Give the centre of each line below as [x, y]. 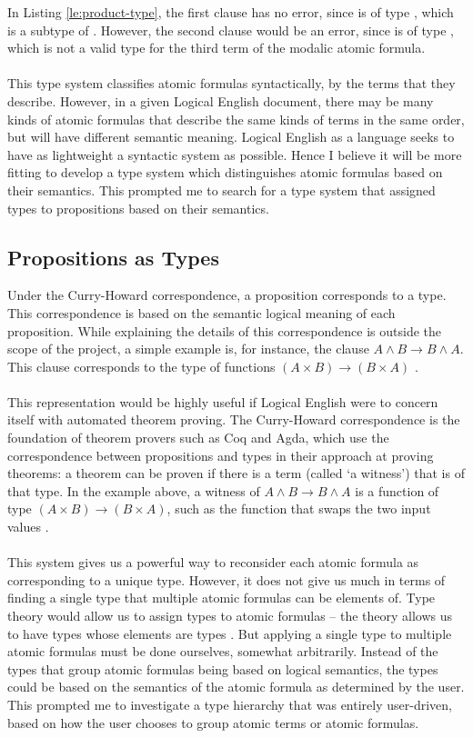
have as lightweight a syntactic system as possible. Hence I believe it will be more [235, 154]
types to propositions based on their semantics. [138, 208]
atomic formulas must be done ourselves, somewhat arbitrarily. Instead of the [223, 651]
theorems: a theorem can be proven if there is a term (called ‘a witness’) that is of [236, 473]
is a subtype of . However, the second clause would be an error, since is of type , [231, 30]
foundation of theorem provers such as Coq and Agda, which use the [198, 438]
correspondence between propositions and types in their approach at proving [221, 455]
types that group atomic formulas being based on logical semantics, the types [223, 668]
